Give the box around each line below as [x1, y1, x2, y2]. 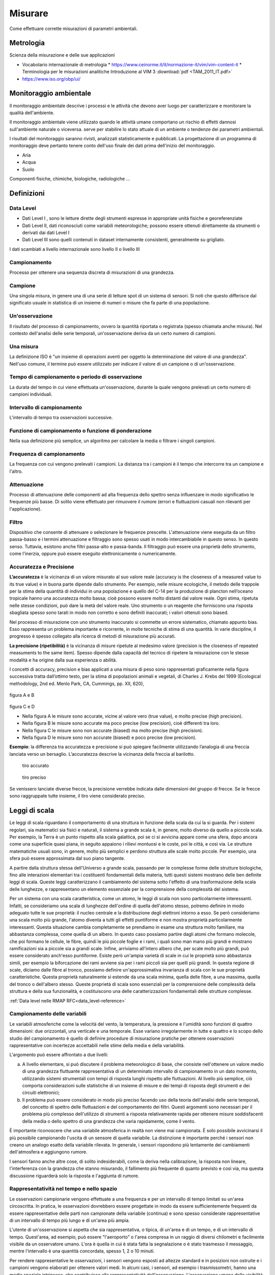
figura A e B [9, 692, 35, 698]
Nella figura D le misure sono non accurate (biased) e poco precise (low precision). [22, 734, 197, 741]
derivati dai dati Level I [22, 229, 70, 236]
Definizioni [9, 189, 45, 197]
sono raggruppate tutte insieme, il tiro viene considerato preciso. [9, 793, 145, 799]
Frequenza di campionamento [9, 450, 85, 457]
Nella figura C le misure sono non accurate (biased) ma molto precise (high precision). [22, 727, 204, 733]
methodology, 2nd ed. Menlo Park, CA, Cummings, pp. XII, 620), [9, 680, 145, 686]
